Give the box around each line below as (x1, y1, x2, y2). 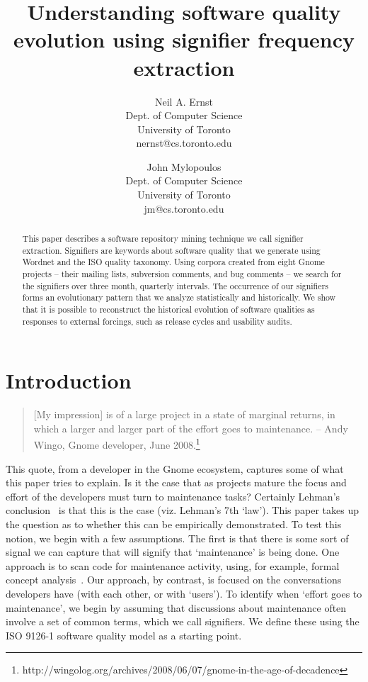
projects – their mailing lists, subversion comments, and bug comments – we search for (22, 268, 342, 280)
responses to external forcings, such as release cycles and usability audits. (22, 315, 292, 327)
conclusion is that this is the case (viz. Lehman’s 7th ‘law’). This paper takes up (6, 503, 359, 518)
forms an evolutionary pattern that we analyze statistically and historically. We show (22, 291, 336, 303)
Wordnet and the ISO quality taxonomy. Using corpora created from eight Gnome (22, 256, 325, 268)
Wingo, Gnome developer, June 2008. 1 (33, 435, 200, 452)
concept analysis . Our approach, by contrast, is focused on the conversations (6, 572, 342, 587)
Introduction (6, 366, 132, 395)
